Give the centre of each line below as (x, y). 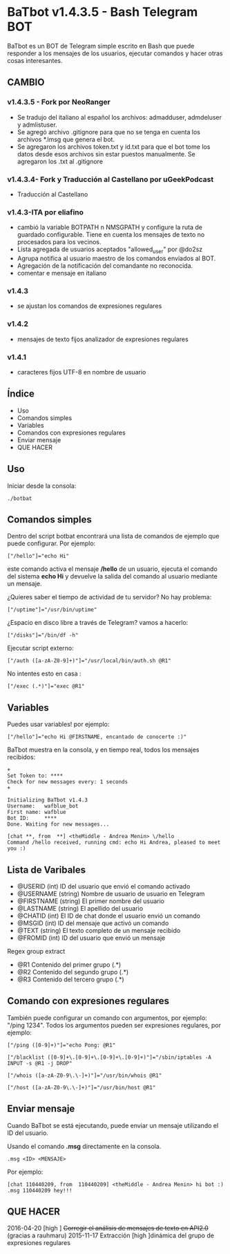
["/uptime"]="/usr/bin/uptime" (52, 610)
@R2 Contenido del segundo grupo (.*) (73, 972)
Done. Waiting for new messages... (58, 824)
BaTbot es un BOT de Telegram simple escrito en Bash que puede (101, 46)
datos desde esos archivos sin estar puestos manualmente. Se (106, 154)
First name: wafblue (37, 812)
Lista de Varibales (47, 870)
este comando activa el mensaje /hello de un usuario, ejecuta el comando (112, 569)
